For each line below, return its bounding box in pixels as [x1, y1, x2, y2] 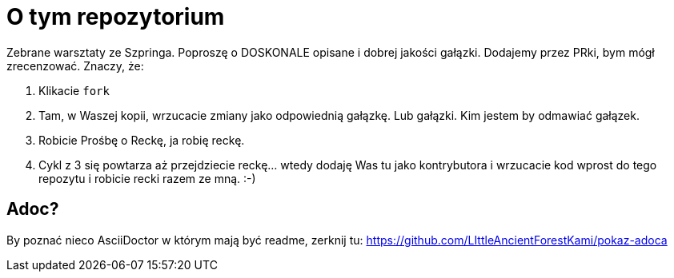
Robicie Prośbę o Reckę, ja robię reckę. [38, 133, 245, 147]
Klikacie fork [38, 83, 110, 97]
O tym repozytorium [6, 3, 225, 30]
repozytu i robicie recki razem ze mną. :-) [38, 171, 256, 185]
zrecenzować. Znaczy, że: [6, 58, 144, 73]
